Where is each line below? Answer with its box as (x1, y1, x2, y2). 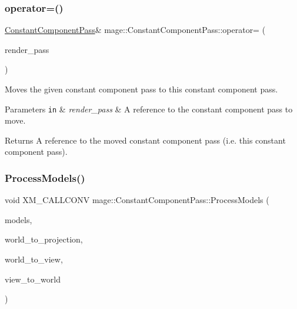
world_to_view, (5, 253, 63, 265)
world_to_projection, (5, 233, 83, 245)
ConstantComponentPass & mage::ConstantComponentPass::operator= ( (5, 24, 266, 36)
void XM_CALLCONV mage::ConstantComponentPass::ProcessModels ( (5, 194, 269, 206)
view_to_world (5, 273, 61, 285)
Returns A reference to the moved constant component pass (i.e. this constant (5, 134, 286, 146)
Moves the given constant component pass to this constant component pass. (5, 83, 278, 95)
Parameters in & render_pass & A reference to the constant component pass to (5, 102, 293, 115)
